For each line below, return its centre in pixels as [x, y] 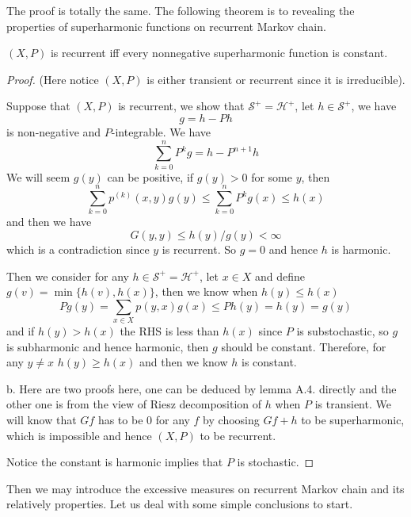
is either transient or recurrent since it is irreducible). [276, 79]
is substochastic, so [342, 331]
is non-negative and [54, 131]
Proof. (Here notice [53, 79]
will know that [42, 420]
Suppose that [38, 106]
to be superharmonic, [353, 420]
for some [272, 176]
